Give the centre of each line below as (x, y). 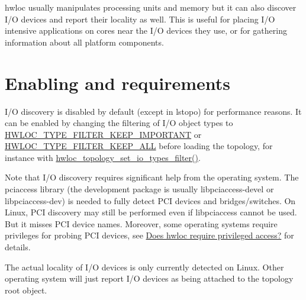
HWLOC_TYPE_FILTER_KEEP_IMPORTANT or (103, 134)
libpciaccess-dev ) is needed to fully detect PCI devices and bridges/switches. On (150, 200)
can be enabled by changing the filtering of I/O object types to (119, 123)
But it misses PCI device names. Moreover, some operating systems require (141, 223)
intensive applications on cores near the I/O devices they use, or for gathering (146, 30)
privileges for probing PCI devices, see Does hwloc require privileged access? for (149, 235)
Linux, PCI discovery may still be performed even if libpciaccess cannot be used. (151, 212)
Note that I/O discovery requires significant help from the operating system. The (152, 177)
